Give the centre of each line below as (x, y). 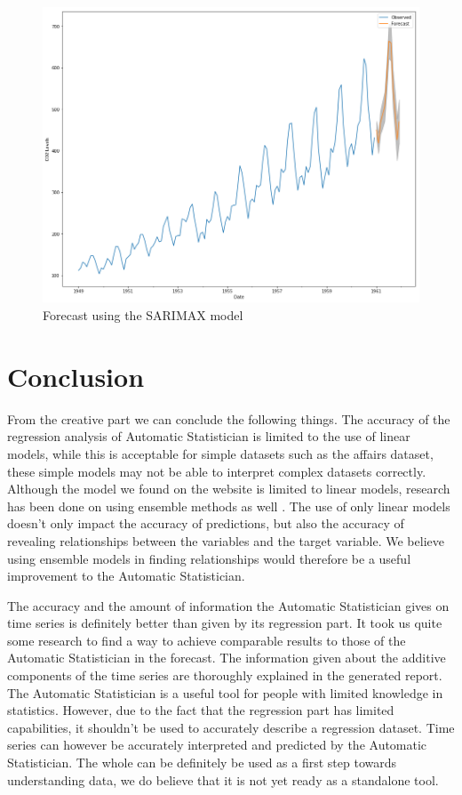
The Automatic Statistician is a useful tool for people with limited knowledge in (225, 692)
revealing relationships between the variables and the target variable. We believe (226, 540)
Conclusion (76, 376)
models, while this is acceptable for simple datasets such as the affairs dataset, (220, 453)
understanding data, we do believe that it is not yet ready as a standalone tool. (223, 779)
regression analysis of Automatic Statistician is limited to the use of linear (209, 436)
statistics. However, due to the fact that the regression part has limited (201, 710)
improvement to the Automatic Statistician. (126, 576)
